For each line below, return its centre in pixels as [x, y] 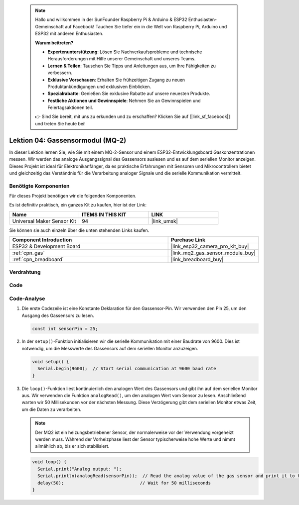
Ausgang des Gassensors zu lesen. [58, 315]
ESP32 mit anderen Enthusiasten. [69, 34]
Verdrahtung [25, 272]
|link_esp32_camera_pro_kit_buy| [210, 246]
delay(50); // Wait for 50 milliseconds [124, 483]
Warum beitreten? [54, 43]
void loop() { [49, 462]
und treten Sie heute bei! [60, 123]
